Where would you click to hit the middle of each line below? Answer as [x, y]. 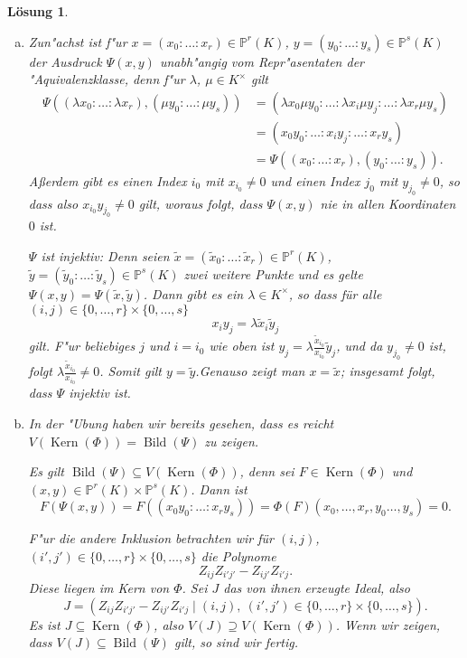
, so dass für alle [335, 293]
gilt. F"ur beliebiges [82, 346]
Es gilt [46, 471]
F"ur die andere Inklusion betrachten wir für [151, 538]
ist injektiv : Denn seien [105, 255]
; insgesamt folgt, [388, 371]
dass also [53, 203]
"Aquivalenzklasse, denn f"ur [107, 79]
